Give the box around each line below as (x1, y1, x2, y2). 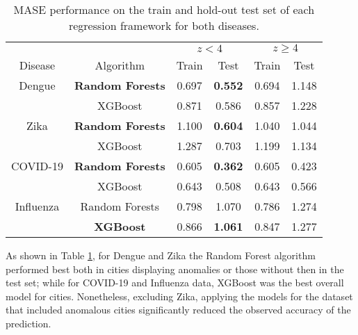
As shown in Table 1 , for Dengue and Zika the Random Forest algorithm (6, 248, 316, 262)
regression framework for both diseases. (68, 17, 259, 33)
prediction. (6, 316, 51, 330)
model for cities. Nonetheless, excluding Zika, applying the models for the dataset (6, 288, 353, 303)
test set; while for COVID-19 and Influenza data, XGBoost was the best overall (6, 275, 344, 290)
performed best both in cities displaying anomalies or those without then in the (6, 261, 344, 276)
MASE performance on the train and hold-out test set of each (13, 1, 315, 17)
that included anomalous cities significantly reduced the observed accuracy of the (6, 302, 351, 317)
